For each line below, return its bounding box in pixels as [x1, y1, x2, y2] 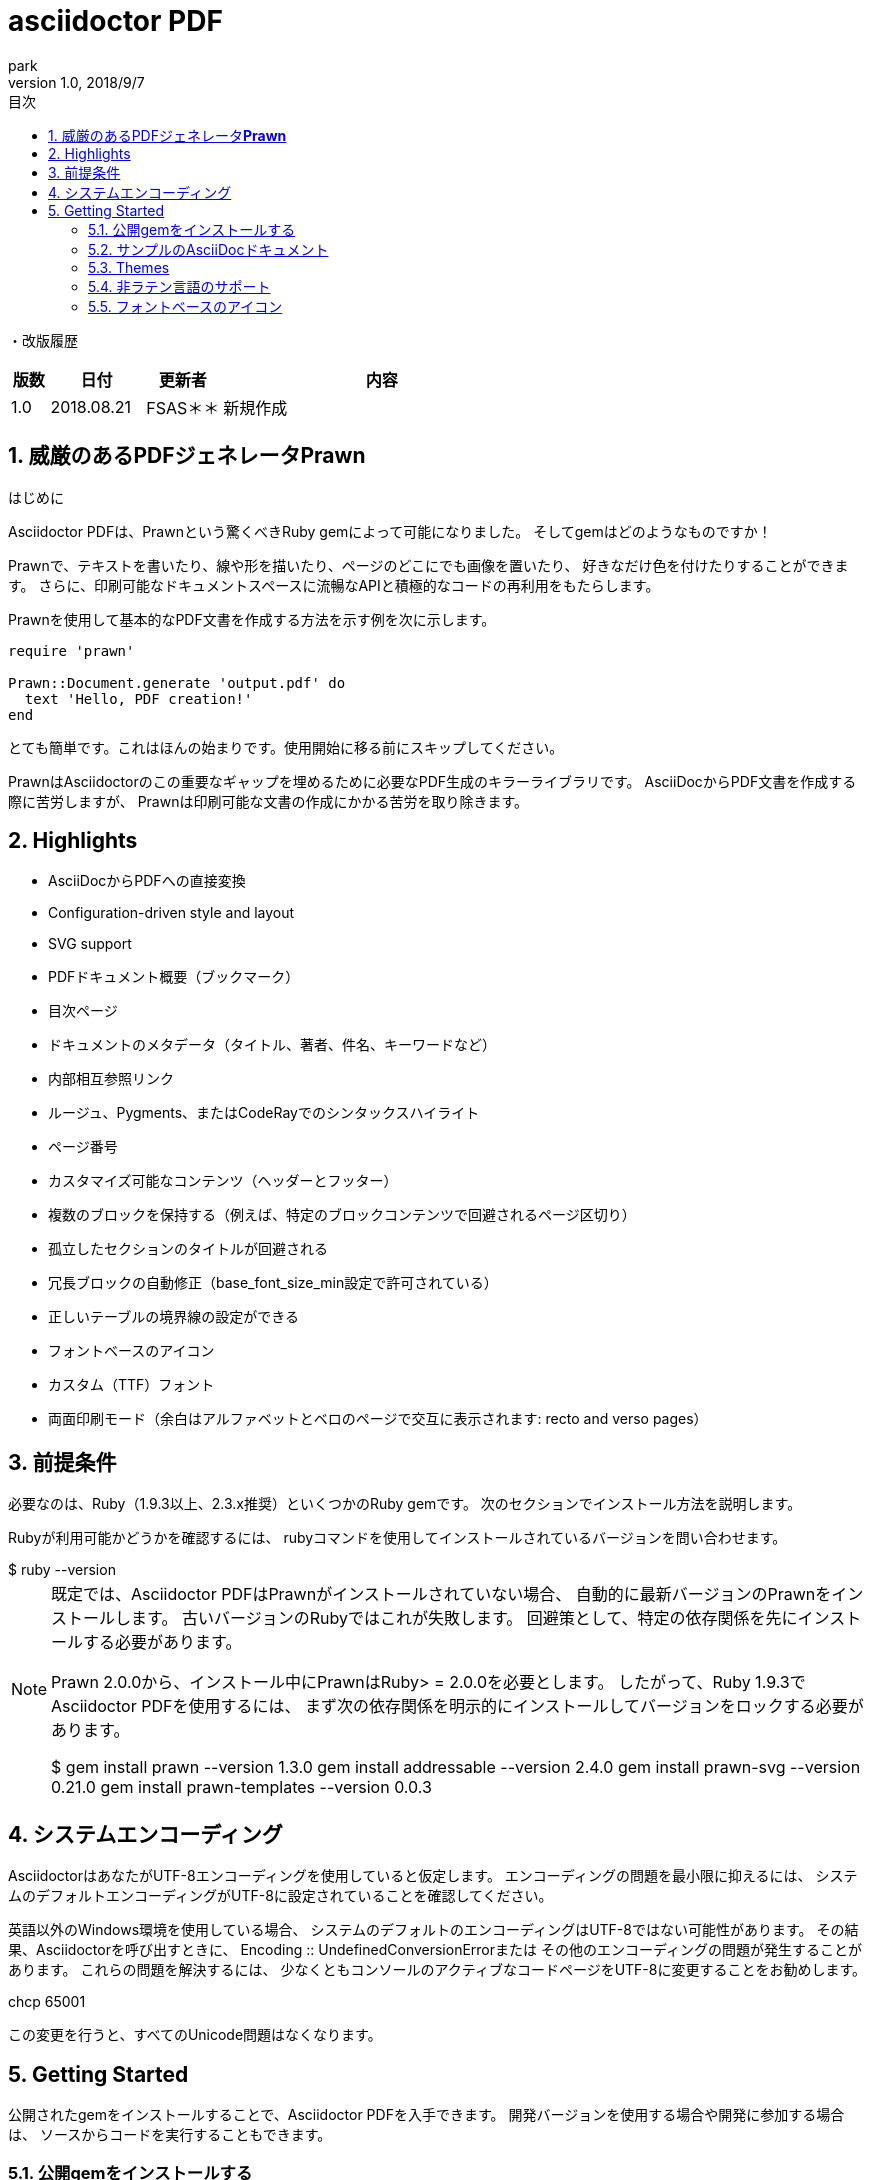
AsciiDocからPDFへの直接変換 [48, 872, 246, 890]
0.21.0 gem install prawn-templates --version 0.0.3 [51, 1777, 432, 1798]
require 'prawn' [8, 642, 135, 659]
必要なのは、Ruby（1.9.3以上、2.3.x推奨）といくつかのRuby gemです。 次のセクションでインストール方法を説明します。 [8, 1495, 802, 1513]
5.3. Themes [88, 258, 170, 276]
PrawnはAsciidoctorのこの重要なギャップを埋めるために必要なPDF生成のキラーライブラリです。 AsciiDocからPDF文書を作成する [8, 772, 857, 790]
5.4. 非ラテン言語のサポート [88, 277, 271, 295]
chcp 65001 [8, 1993, 86, 2011]
